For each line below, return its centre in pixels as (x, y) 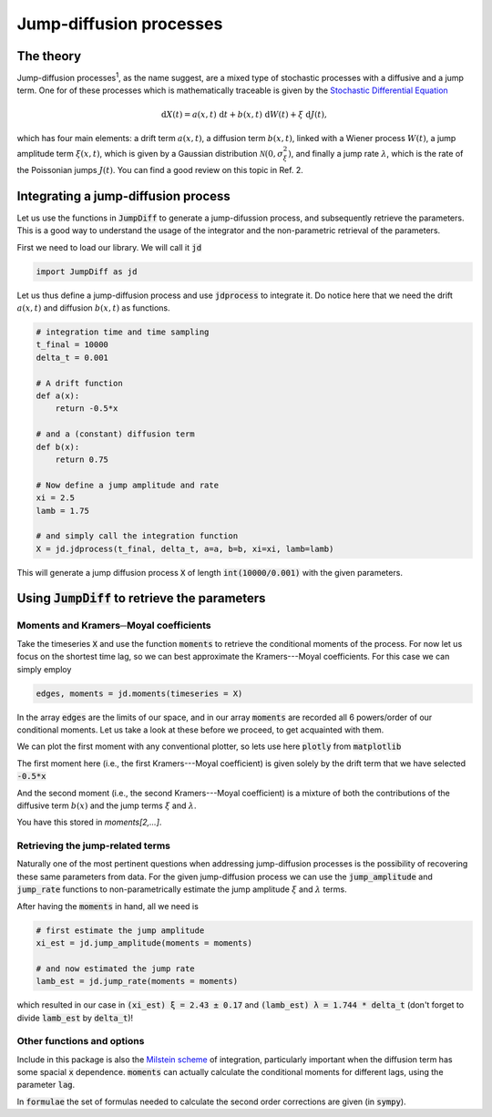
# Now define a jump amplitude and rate (127, 485)
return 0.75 (82, 459)
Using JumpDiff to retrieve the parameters (141, 598)
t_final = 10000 (72, 345)
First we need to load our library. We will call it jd (109, 247)
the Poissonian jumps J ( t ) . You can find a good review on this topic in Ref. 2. (160, 170)
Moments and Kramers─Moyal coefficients (114, 626)
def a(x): (58, 396)
